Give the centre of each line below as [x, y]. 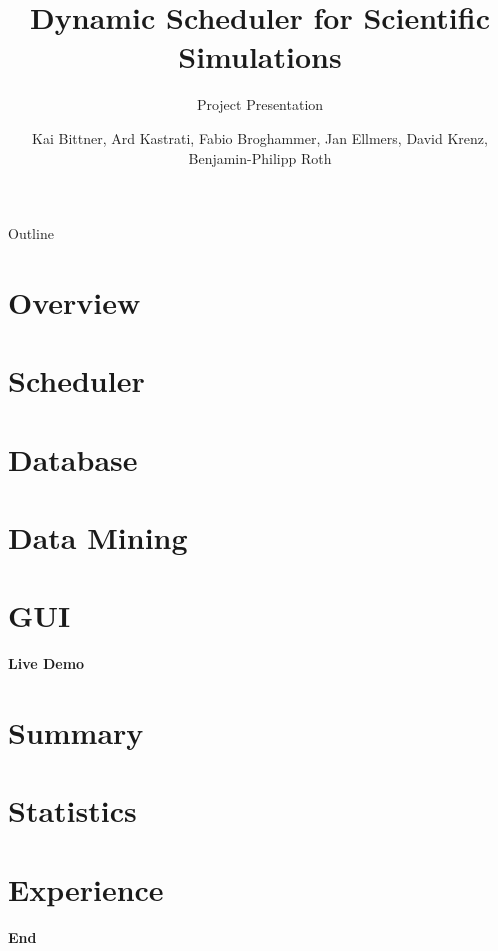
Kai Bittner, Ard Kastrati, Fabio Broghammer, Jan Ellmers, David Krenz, [260, 137]
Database [73, 458]
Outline [31, 233]
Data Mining [98, 537]
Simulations [260, 56]
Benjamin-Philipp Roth [260, 157]
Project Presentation [260, 104]
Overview [74, 301]
